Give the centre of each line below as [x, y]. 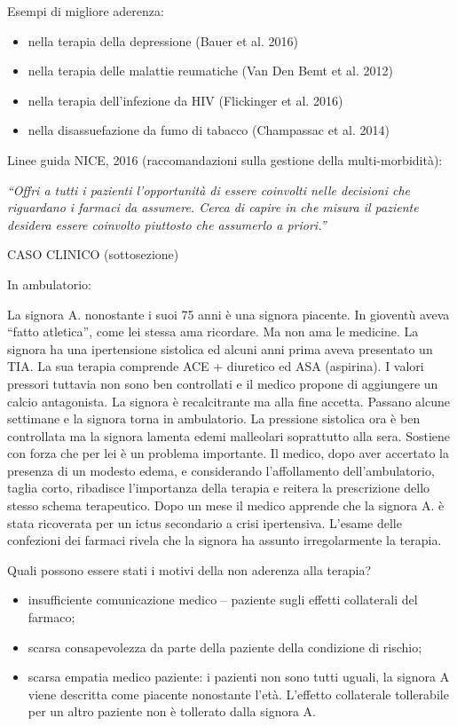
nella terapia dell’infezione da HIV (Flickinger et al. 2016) [185, 100]
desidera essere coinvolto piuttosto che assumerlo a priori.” [167, 224]
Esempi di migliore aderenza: [86, 11]
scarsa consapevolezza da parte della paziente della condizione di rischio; [225, 647]
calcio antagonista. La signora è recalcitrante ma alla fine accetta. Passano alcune [228, 401]
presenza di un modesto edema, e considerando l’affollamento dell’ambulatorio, [221, 470]
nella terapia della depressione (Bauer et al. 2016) [163, 40]
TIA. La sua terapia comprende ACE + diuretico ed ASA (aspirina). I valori [216, 366]
